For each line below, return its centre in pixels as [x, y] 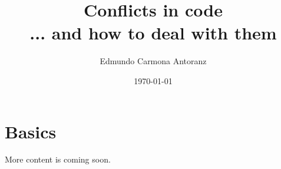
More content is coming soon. [58, 159]
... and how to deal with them [153, 33]
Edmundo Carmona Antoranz [153, 61]
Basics [31, 131]
